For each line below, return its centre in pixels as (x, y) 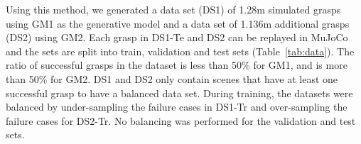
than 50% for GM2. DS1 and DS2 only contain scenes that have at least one (172, 78)
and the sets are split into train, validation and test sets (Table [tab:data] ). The (180, 51)
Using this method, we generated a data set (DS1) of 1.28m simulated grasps (173, 9)
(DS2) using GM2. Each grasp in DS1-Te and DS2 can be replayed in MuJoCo (177, 37)
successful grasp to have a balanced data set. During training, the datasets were (179, 93)
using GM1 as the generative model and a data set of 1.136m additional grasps (178, 23)
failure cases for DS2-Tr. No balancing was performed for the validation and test (181, 120)
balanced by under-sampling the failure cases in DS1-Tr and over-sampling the (177, 107)
